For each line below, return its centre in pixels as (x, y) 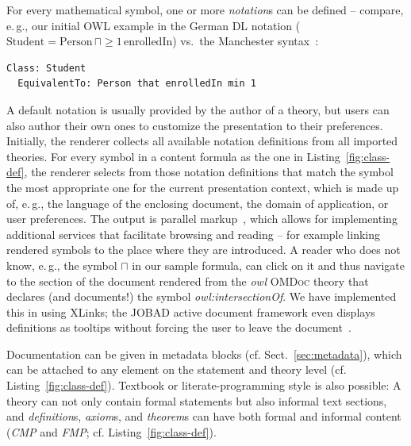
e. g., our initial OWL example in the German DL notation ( (154, 25)
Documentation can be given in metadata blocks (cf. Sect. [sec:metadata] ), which (204, 354)
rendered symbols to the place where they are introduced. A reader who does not (204, 250)
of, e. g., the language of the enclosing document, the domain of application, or (198, 203)
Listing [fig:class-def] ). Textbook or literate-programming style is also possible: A (204, 385)
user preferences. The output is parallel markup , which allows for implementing (202, 219)
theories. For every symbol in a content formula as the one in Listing (173, 156)
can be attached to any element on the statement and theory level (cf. (177, 369)
